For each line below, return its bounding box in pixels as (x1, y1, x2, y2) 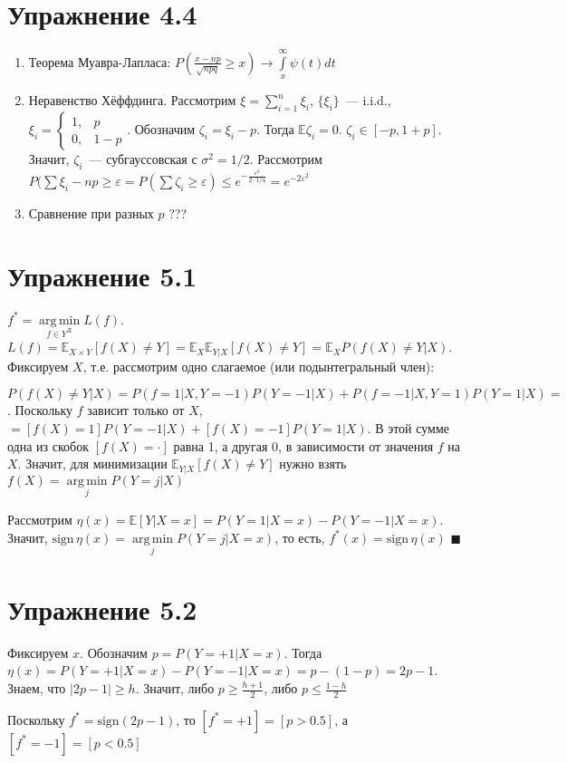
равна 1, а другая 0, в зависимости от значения (173, 436, 434, 455)
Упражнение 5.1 (7, 256, 197, 294)
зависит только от (87, 401, 185, 420)
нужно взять (279, 454, 347, 473)
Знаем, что (7, 679, 66, 698)
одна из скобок (7, 436, 90, 455)
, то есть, (274, 527, 325, 546)
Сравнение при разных (28, 203, 154, 222)
